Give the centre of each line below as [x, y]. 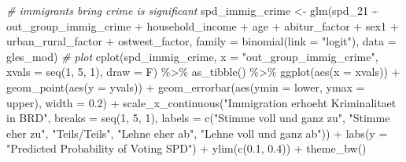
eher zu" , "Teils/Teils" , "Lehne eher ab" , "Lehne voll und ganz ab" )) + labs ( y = [197, 133]
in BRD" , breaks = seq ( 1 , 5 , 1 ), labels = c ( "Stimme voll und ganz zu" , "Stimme [198, 118]
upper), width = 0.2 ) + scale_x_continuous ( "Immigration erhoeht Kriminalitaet [201, 102]
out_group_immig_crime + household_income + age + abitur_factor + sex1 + [203, 25]
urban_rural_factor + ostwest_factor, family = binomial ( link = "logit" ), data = [201, 41]
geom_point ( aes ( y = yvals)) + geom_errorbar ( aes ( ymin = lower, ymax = [186, 86]
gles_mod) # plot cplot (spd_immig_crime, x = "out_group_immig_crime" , [192, 56]
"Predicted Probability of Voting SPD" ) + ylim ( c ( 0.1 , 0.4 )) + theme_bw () [186, 148]
